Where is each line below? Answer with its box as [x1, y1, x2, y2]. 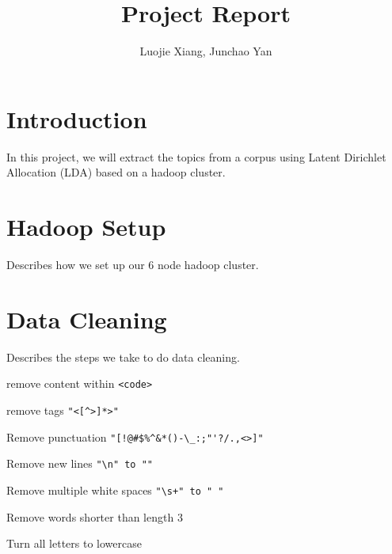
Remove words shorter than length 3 [6, 508, 183, 525]
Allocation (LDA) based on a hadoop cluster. [6, 164, 226, 180]
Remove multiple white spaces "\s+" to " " [6, 481, 224, 498]
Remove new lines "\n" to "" [6, 455, 153, 472]
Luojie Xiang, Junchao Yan [139, 43, 272, 59]
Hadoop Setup [6, 211, 166, 243]
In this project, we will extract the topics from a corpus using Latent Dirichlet [6, 148, 386, 165]
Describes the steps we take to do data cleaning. [6, 348, 240, 365]
